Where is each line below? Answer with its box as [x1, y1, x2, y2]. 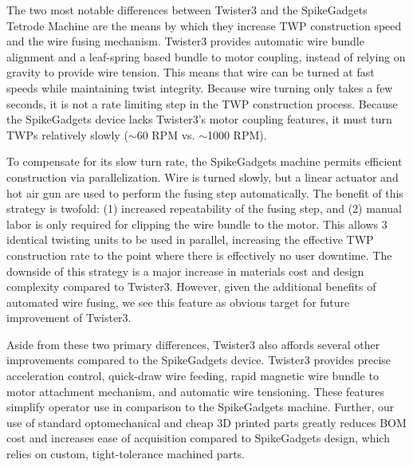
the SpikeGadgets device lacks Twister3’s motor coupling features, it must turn [6, 111, 392, 128]
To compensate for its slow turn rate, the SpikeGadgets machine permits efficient [6, 153, 403, 170]
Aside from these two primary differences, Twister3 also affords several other [6, 336, 380, 352]
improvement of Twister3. [6, 309, 132, 326]
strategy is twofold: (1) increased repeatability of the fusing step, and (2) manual [6, 200, 402, 217]
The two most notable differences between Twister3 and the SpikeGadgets [6, 2, 368, 18]
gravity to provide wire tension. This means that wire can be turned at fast [6, 64, 375, 80]
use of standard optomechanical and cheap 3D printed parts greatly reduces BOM [6, 414, 407, 430]
